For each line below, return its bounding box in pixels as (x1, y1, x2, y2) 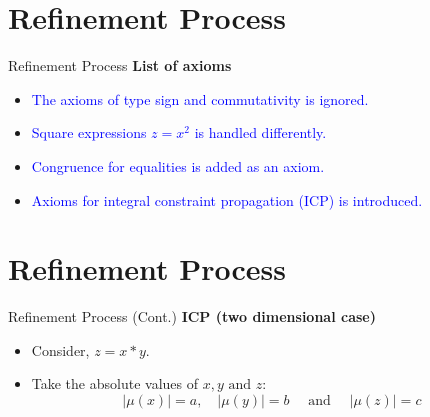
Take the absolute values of (31, 373, 198, 394)
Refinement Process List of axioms (8, 55, 232, 76)
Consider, (31, 339, 90, 360)
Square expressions (31, 122, 147, 143)
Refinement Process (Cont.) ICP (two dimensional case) (8, 306, 376, 327)
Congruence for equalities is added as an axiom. (31, 155, 325, 176)
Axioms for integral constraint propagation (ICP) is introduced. (31, 189, 423, 210)
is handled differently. (194, 122, 327, 143)
